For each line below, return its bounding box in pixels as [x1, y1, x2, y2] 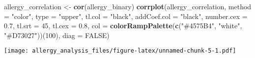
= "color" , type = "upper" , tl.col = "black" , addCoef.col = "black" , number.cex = [4, 11, 248, 21]
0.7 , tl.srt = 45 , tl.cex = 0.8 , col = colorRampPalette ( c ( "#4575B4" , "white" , [4, 20, 242, 31]
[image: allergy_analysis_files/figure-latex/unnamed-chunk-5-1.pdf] [4, 47, 236, 55]
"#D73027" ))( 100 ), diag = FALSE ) [4, 30, 110, 40]
